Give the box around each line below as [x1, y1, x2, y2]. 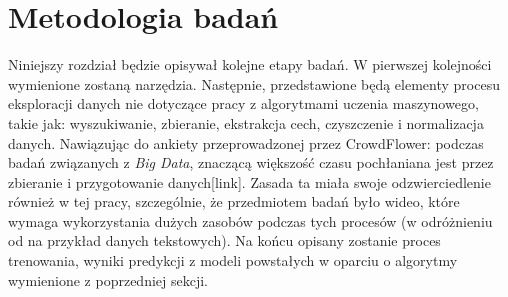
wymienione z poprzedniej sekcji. [8, 269, 209, 290]
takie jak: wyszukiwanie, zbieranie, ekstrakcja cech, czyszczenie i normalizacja [8, 112, 484, 133]
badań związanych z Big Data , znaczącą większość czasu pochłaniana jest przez [8, 152, 494, 173]
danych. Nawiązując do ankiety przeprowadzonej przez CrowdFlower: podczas [8, 132, 484, 153]
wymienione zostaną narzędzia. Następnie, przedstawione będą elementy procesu [8, 73, 500, 94]
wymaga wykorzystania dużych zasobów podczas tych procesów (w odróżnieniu [8, 210, 493, 231]
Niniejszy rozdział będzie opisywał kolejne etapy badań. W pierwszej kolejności [8, 54, 492, 75]
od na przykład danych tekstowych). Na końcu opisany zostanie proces [8, 230, 441, 251]
